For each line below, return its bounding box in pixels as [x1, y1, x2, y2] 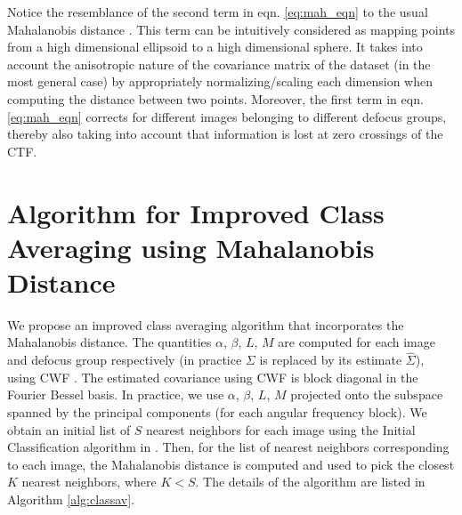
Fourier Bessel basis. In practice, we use [7, 385, 224, 404]
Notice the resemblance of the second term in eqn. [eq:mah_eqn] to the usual [7, 3, 428, 20]
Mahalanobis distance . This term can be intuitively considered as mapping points [7, 20, 456, 38]
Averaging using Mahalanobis [7, 229, 375, 265]
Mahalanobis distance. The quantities [7, 333, 212, 351]
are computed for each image [278, 333, 435, 351]
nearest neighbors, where [21, 472, 157, 491]
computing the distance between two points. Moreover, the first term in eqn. [7, 89, 424, 108]
